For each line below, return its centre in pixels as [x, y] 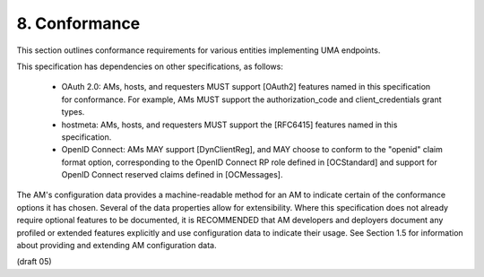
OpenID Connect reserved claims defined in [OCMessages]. [172, 175]
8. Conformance [78, 23]
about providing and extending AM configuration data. [117, 246]
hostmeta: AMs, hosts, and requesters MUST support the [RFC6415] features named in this [229, 125]
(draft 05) [35, 262]
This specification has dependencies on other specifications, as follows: [150, 66]
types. [73, 112]
